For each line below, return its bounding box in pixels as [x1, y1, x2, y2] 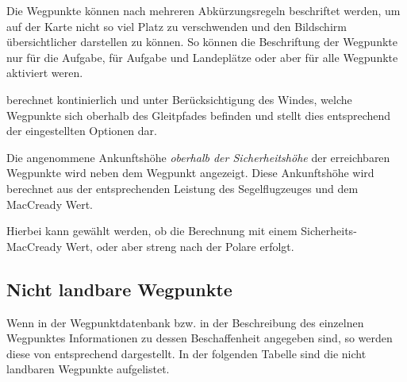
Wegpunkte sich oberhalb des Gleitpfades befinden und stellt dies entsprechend [6, 106, 391, 123]
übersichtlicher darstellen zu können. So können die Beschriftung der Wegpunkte [6, 33, 397, 50]
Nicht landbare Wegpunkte [6, 276, 232, 301]
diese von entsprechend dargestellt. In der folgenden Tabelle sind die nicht [6, 345, 367, 361]
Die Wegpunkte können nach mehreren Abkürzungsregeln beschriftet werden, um [6, 2, 401, 18]
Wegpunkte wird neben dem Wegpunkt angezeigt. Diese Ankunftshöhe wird [6, 164, 374, 181]
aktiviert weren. [6, 64, 83, 81]
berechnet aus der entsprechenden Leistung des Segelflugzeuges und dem [6, 179, 359, 196]
